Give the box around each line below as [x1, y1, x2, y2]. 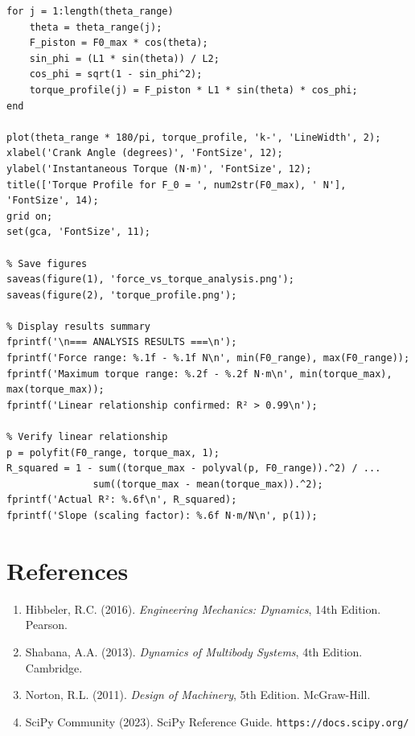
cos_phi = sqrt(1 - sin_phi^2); [29, 68, 203, 80]
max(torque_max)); [6, 384, 105, 396]
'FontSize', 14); [6, 195, 99, 207]
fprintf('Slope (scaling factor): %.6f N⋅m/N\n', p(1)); [6, 510, 318, 521]
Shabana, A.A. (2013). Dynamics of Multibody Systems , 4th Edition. [25, 643, 363, 660]
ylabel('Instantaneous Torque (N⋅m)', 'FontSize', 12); [6, 162, 312, 175]
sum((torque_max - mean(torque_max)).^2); [92, 478, 323, 490]
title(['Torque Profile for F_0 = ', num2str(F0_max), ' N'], [6, 179, 347, 191]
